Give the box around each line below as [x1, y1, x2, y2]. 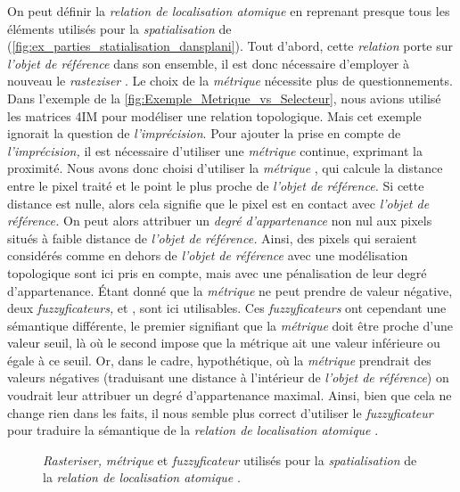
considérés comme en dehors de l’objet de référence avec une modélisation [7, 246, 408, 265]
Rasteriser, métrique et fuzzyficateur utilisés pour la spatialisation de [43, 450, 417, 469]
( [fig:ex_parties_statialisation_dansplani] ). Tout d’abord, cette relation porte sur [7, 37, 454, 55]
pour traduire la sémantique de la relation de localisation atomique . [7, 421, 379, 439]
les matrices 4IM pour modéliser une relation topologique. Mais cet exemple [7, 106, 422, 125]
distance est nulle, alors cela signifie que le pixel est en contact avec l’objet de [7, 193, 430, 212]
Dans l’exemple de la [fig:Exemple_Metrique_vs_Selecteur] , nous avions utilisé [7, 88, 441, 107]
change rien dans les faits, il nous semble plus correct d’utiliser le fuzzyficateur [7, 403, 433, 422]
